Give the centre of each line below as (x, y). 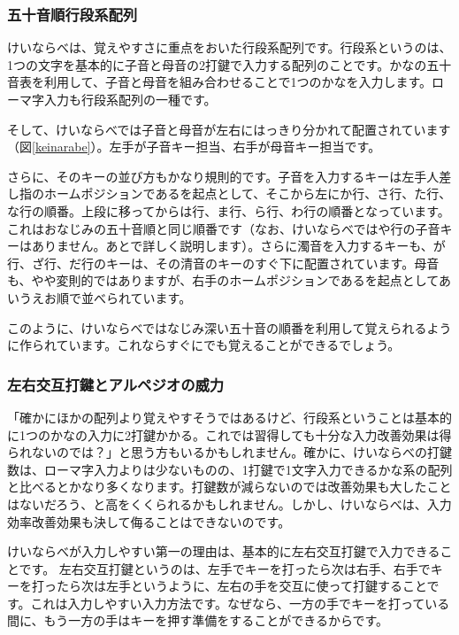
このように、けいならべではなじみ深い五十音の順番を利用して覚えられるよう (229, 327)
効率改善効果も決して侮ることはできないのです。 (149, 521)
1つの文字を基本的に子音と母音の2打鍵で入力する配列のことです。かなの (217, 64)
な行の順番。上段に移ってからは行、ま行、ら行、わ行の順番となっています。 (229, 210)
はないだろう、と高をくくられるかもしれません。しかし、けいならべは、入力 (229, 503)
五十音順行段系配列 (73, 14)
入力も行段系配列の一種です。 (130, 99)
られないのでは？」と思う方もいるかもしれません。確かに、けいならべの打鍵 (229, 452)
